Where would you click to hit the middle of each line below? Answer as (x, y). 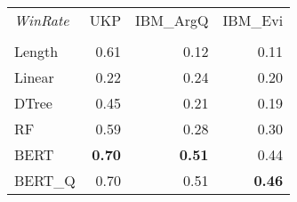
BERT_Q (45, 180)
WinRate (42, 20)
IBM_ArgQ (172, 20)
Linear (34, 77)
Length (36, 51)
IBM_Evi (253, 20)
